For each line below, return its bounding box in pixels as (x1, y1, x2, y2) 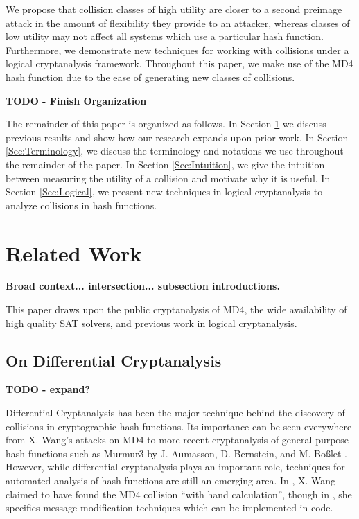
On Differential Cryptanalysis (6, 349, 222, 371)
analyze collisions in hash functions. (6, 197, 157, 212)
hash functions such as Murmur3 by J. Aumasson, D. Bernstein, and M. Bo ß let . (6, 446, 348, 460)
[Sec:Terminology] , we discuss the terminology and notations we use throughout (6, 143, 344, 158)
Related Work (6, 238, 142, 267)
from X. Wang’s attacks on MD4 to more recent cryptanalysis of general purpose (6, 432, 349, 447)
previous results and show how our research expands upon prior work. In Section (6, 130, 349, 144)
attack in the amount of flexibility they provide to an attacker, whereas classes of (6, 15, 350, 30)
